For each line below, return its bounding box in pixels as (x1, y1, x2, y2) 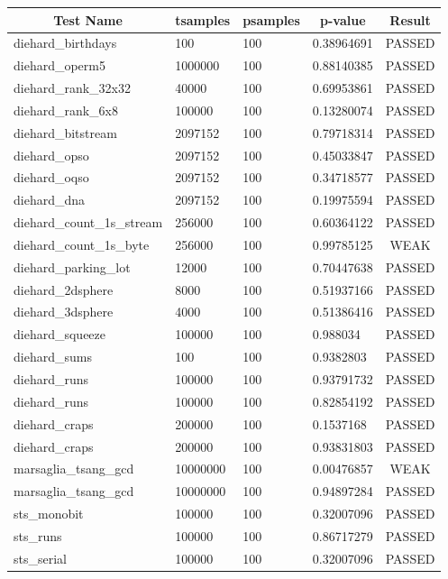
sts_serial (14, 548, 67, 567)
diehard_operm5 (14, 56, 105, 75)
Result (389, 10, 431, 29)
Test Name (53, 10, 123, 29)
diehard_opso (14, 145, 89, 164)
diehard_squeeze (14, 325, 106, 344)
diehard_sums (14, 347, 92, 366)
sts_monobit (14, 504, 84, 523)
